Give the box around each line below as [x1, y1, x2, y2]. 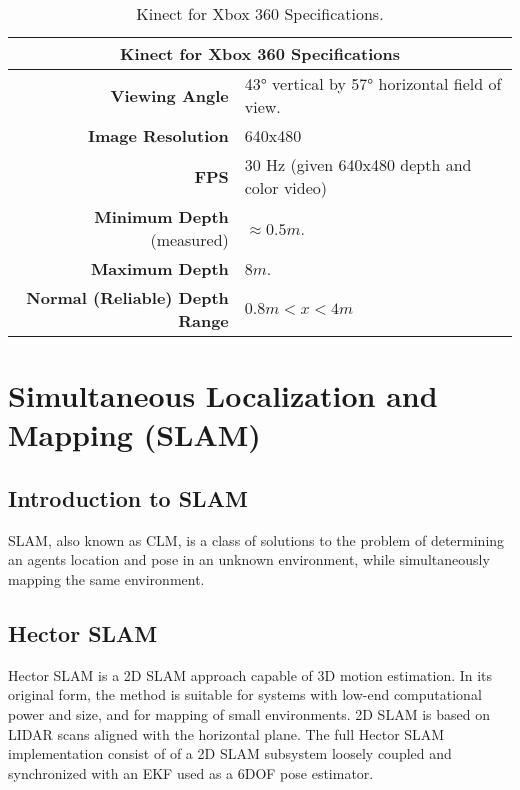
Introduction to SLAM [8, 482, 248, 513]
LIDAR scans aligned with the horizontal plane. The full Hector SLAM [8, 723, 445, 744]
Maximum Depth [90, 257, 229, 280]
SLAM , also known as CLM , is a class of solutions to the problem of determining [8, 529, 505, 550]
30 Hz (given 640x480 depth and [244, 153, 472, 176]
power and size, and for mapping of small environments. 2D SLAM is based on [8, 703, 490, 724]
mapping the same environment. [8, 568, 205, 589]
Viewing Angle [110, 83, 229, 107]
